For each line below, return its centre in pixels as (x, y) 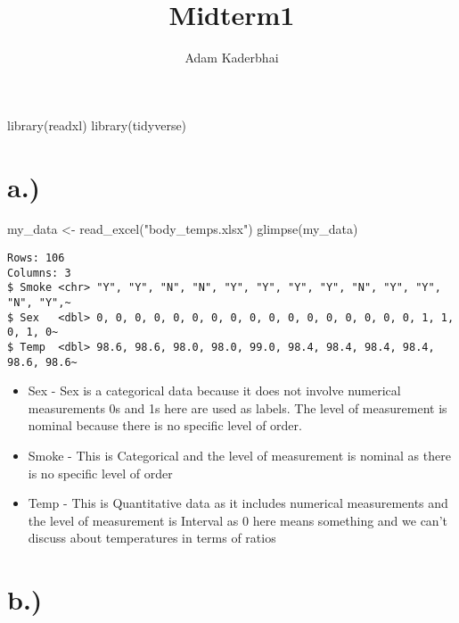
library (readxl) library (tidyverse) (97, 125)
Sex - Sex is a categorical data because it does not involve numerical (214, 390)
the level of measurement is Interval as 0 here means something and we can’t (238, 520)
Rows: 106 (36, 258)
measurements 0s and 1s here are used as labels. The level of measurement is (238, 407)
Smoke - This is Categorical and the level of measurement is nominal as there (239, 456)
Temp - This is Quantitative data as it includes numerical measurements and (238, 503)
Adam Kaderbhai (232, 58)
